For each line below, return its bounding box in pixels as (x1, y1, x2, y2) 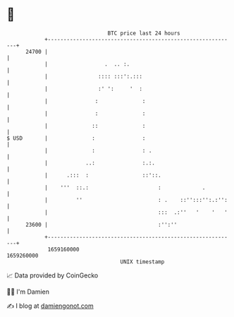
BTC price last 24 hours (107, 30, 180, 37)
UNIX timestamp (120, 258, 165, 265)
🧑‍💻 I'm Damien (6, 287, 50, 296)
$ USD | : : (6, 134, 146, 142)
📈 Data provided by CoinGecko (6, 271, 99, 280)
